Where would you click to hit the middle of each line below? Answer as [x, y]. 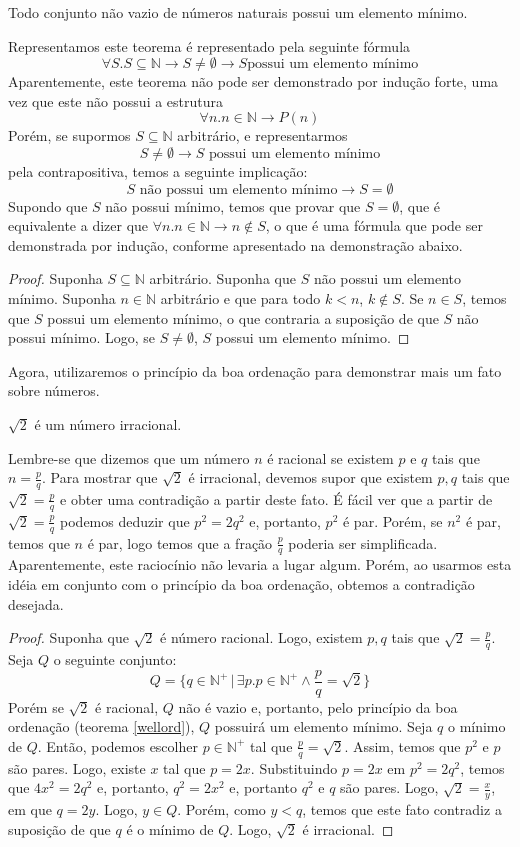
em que [30, 809]
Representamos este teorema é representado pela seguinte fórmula [209, 45]
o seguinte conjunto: [115, 659]
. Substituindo [294, 767]
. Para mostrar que [100, 477]
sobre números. [54, 390]
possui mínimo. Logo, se [82, 337]
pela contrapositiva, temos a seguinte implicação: [158, 170]
